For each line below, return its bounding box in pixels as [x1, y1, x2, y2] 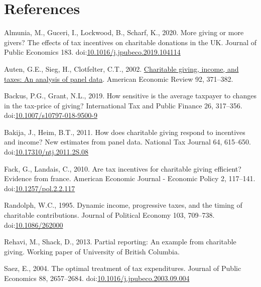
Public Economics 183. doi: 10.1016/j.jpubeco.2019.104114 [4, 47, 181, 57]
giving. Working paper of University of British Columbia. [4, 246, 180, 256]
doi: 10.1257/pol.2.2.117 [4, 183, 75, 193]
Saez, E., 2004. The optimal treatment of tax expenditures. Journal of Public [4, 263, 241, 273]
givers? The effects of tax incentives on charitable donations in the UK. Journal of [4, 37, 257, 47]
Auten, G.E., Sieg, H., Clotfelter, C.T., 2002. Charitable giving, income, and [4, 63, 239, 74]
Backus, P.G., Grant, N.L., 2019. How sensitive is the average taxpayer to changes [4, 90, 256, 101]
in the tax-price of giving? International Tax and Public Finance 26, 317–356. [4, 100, 242, 110]
